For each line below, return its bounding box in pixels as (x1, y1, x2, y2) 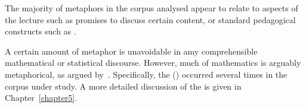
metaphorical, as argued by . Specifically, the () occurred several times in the (5, 68, 288, 80)
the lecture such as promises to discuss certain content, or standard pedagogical (5, 13, 296, 26)
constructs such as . (5, 25, 76, 37)
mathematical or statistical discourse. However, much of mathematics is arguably (5, 56, 301, 69)
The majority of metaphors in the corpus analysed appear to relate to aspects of (5, 2, 298, 14)
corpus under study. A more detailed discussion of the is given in (5, 80, 242, 92)
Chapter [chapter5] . (5, 91, 78, 104)
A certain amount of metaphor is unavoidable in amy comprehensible (5, 45, 258, 57)
